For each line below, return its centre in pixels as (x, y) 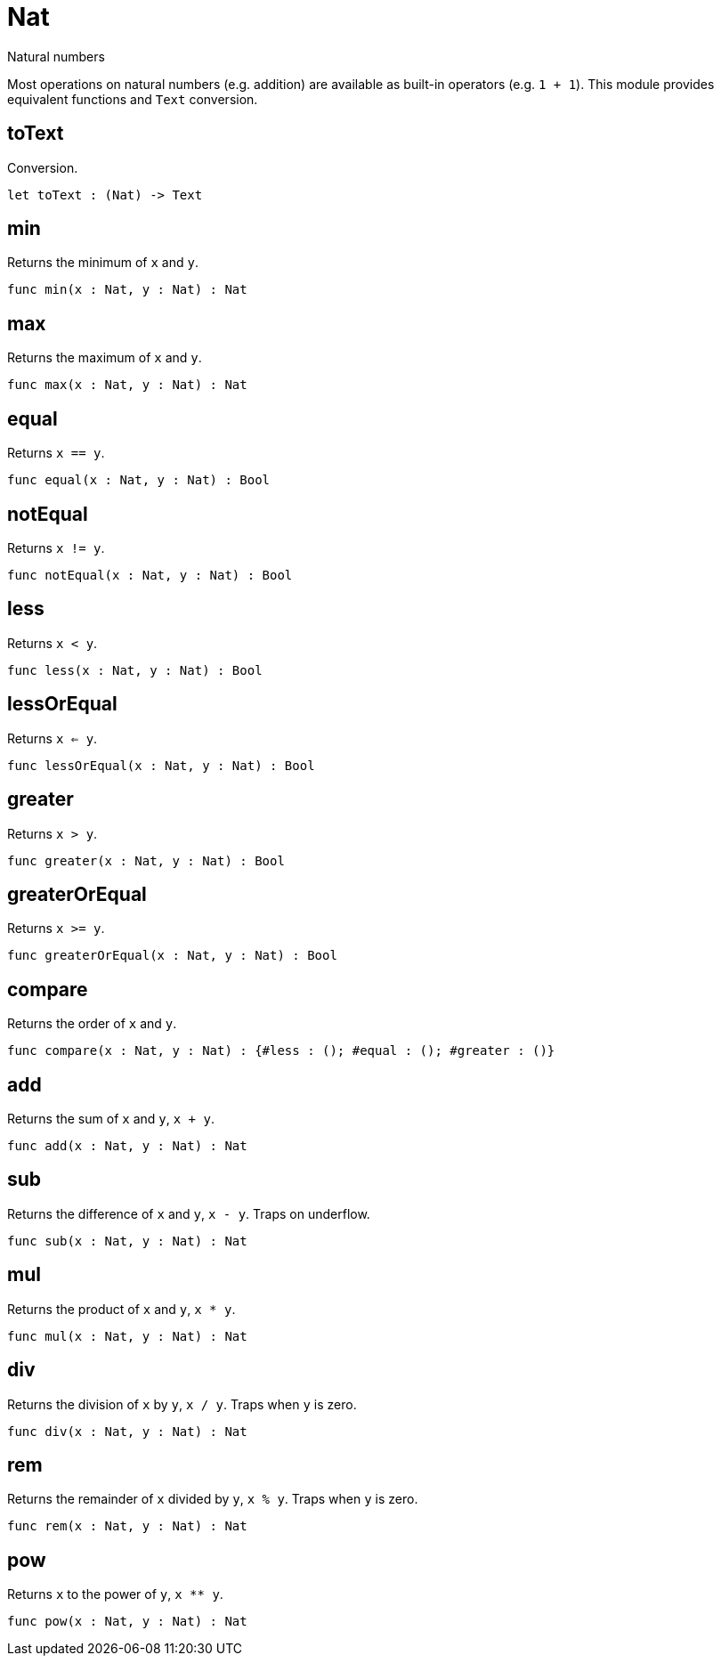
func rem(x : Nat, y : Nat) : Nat (127, 1526)
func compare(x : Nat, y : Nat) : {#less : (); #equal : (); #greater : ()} (281, 1051)
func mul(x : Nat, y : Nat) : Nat (127, 1336)
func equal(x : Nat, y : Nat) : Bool (139, 480)
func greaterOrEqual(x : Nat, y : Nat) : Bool (172, 956)
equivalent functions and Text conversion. (133, 99)
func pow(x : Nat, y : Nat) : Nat (127, 1622)
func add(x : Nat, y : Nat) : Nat (127, 1146)
